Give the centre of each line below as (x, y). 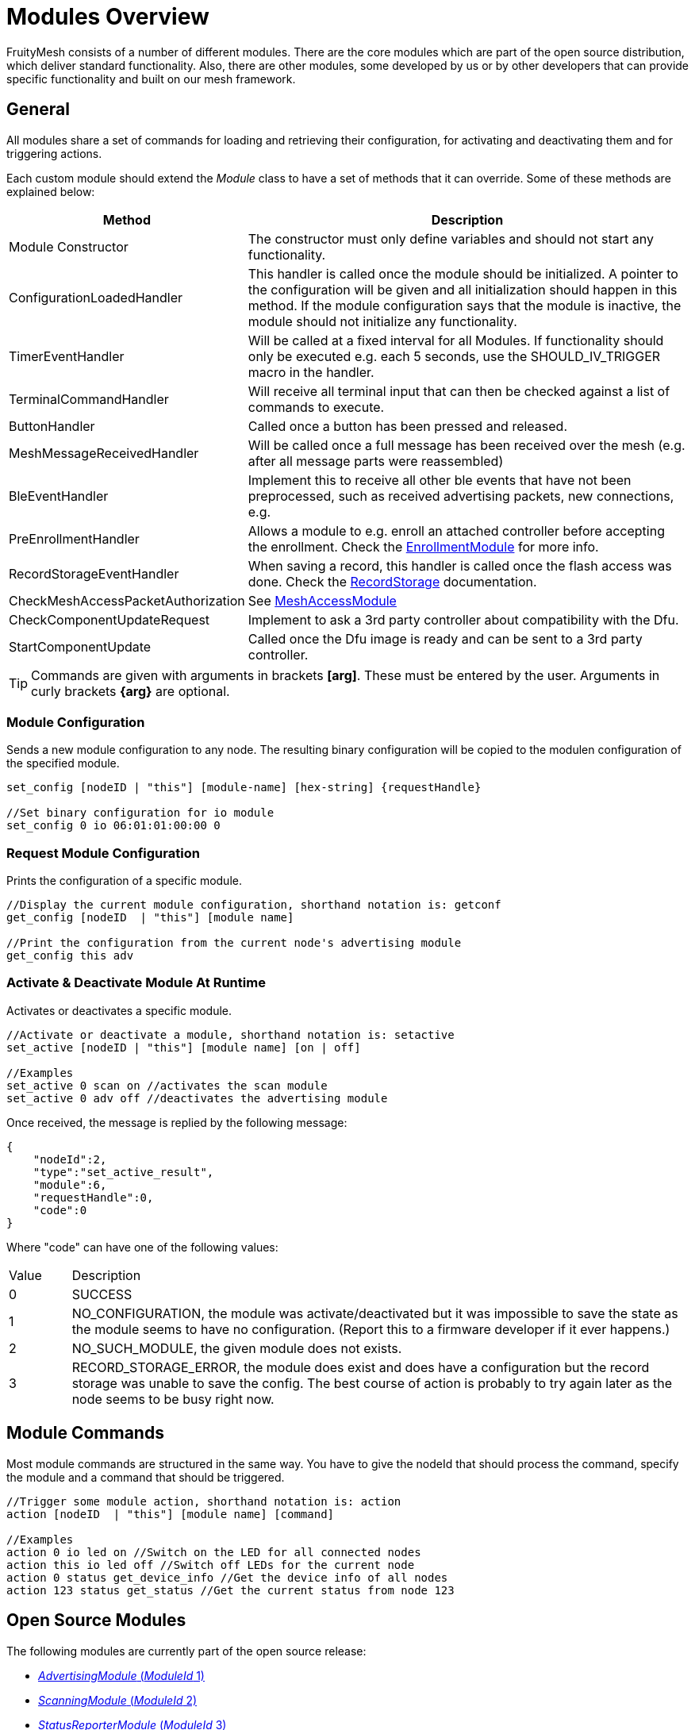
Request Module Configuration (103, 853)
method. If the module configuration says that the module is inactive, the (465, 305)
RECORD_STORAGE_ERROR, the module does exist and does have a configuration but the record (361, 1367)
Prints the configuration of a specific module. (124, 881)
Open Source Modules (96, 1620)
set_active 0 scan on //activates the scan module (167, 1085)
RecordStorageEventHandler (94, 573)
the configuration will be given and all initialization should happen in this (463, 289)
